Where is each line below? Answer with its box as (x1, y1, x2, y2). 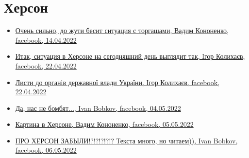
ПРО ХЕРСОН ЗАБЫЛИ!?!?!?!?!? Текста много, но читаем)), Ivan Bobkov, (15, 135, 238, 145)
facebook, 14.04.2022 (15, 35, 77, 45)
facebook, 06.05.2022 (15, 145, 77, 155)
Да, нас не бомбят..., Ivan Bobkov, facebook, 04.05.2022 (15, 103, 181, 113)
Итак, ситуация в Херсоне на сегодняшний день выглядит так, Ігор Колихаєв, (15, 51, 245, 61)
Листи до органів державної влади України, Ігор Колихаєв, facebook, (15, 77, 219, 87)
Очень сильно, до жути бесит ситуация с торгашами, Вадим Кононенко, (15, 25, 229, 35)
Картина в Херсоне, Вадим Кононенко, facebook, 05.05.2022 (15, 119, 194, 129)
